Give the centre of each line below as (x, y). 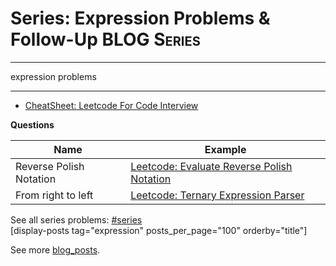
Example (225, 149)
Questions (32, 124)
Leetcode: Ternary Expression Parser (217, 195)
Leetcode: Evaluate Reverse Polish (211, 166)
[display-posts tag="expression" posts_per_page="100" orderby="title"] (159, 230)
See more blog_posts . (55, 249)
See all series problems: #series (76, 219)
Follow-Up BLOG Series (105, 39)
